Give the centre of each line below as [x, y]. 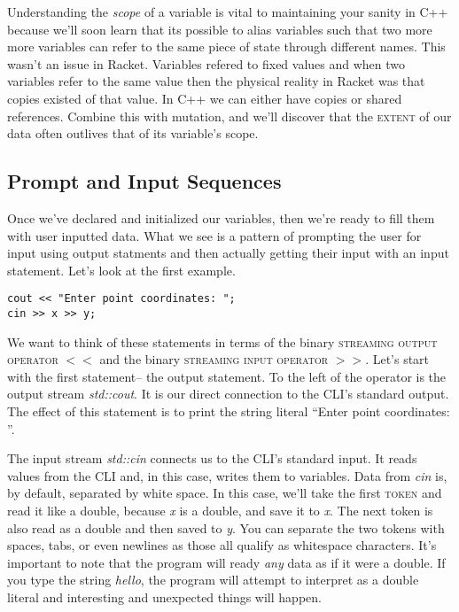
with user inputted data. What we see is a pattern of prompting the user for [214, 235]
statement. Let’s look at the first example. [121, 270]
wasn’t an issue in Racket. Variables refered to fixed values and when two [206, 63]
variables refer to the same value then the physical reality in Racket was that [216, 81]
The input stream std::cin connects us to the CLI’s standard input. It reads [212, 458]
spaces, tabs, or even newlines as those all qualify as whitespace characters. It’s [222, 545]
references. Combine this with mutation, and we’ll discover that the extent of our [229, 116]
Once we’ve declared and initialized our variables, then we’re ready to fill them [221, 217]
